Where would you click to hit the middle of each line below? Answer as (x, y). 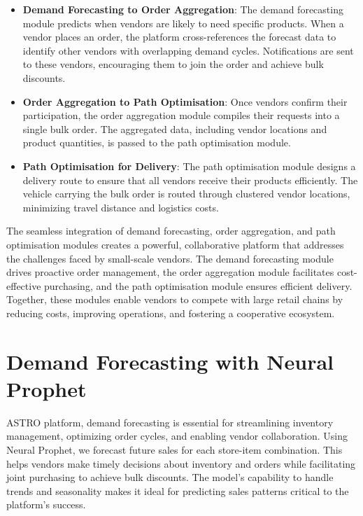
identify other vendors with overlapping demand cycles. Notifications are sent (188, 50)
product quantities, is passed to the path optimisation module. (157, 142)
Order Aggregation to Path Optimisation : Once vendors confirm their (185, 101)
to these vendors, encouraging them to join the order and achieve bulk (173, 64)
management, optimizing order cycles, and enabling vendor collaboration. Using (177, 436)
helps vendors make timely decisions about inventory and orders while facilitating (181, 463)
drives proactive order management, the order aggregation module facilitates (170, 272)
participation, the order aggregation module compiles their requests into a (181, 115)
